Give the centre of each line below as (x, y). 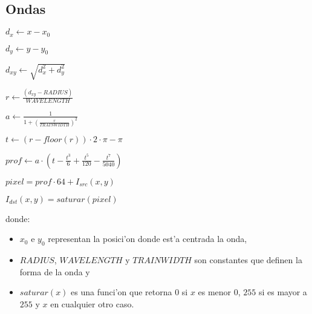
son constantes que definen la (248, 259)
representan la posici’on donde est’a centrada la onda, (148, 239)
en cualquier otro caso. (92, 303)
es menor (215, 292)
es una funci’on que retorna (122, 292)
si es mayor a (283, 292)
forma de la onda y (55, 271)
